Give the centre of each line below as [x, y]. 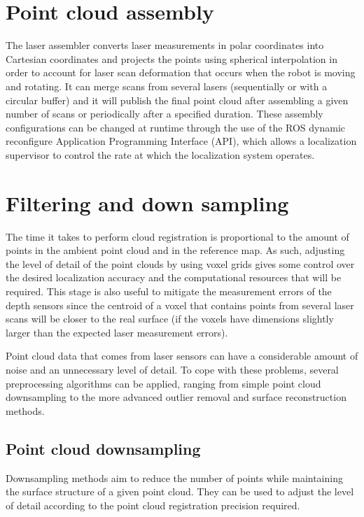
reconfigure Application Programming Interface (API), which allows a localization [181, 141]
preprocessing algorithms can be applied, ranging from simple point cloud [163, 383]
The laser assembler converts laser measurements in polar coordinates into [165, 45]
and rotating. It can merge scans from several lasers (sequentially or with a [167, 86]
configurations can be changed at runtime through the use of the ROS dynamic [176, 127]
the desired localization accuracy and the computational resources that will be [174, 277]
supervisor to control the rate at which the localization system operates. [160, 154]
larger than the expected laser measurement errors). [117, 332]
